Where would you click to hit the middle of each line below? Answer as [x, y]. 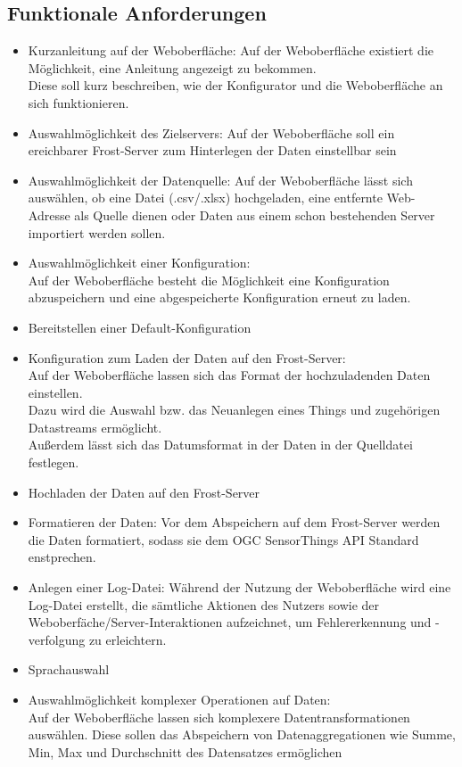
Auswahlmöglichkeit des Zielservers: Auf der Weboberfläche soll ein [211, 132]
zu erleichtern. [128, 639]
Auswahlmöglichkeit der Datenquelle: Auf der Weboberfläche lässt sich [220, 180]
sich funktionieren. [78, 102]
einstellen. [55, 392]
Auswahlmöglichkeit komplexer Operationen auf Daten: [179, 700]
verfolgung [57, 639]
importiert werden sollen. [97, 232]
